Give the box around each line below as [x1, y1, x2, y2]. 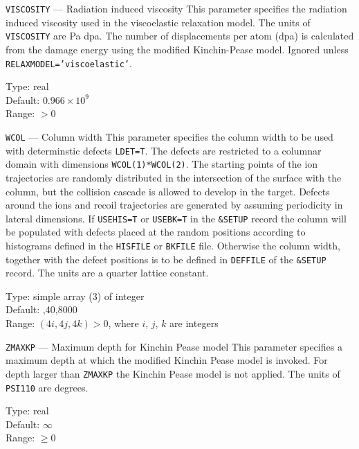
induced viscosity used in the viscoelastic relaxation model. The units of [6, 15, 311, 29]
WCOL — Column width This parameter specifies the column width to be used [6, 129, 333, 143]
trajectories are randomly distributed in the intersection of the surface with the [6, 170, 342, 184]
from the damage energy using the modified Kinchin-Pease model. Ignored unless [6, 42, 349, 56]
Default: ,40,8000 [6, 302, 77, 317]
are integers [169, 316, 219, 331]
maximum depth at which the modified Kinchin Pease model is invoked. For [6, 353, 328, 367]
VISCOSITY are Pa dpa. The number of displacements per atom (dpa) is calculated [6, 28, 354, 43]
